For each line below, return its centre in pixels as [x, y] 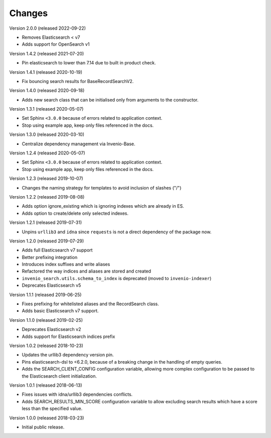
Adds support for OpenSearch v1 [56, 44]
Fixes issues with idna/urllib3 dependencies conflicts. [77, 394]
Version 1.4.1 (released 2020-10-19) [46, 72]
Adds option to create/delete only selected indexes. [75, 213]
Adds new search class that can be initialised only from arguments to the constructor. [110, 100]
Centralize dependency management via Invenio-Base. [79, 144]
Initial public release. [43, 427]
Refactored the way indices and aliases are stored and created [87, 271]
